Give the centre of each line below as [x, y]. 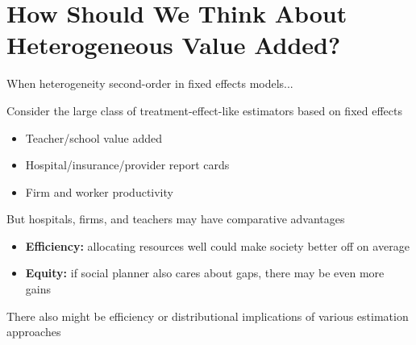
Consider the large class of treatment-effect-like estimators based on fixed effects [204, 110]
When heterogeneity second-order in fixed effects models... [150, 83]
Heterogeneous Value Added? [174, 45]
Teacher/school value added [94, 137]
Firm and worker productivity [99, 191]
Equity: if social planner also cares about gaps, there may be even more [205, 273]
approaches [34, 332]
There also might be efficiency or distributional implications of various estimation [208, 316]
